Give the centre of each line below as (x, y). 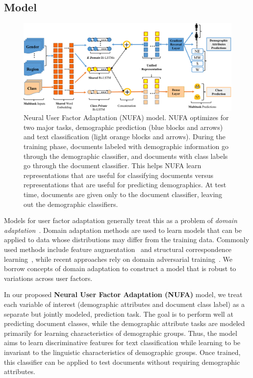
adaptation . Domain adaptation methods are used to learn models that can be (123, 230)
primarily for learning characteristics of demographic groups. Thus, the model (121, 333)
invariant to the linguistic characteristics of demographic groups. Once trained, (122, 352)
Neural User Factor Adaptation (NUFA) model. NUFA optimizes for (126, 117)
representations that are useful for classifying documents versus (118, 175)
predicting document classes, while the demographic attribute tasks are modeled (125, 323)
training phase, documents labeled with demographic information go (126, 146)
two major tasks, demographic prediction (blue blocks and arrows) (123, 127)
